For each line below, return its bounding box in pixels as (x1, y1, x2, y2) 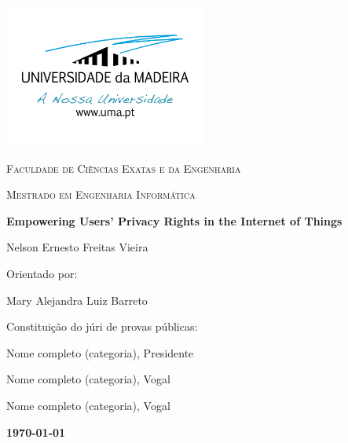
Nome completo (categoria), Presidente (6, 344, 194, 361)
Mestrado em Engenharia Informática (6, 186, 196, 203)
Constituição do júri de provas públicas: (6, 318, 198, 335)
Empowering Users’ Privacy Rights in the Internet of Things (6, 212, 343, 229)
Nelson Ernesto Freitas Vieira (6, 239, 148, 255)
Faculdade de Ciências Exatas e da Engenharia (6, 159, 241, 176)
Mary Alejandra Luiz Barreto (6, 291, 148, 308)
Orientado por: (6, 265, 78, 282)
